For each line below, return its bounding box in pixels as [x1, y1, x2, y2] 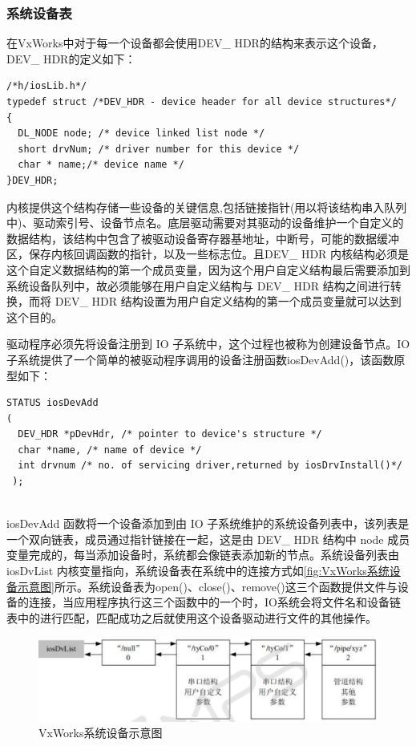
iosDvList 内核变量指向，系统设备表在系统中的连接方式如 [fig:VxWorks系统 [6, 562, 390, 579]
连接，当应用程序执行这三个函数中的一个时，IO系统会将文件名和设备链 [28, 594, 401, 610]
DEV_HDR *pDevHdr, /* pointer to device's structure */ [18, 428, 322, 440]
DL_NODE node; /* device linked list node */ [18, 128, 265, 140]
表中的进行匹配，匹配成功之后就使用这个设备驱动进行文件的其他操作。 [6, 609, 377, 626]
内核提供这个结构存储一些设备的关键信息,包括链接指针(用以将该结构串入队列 [6, 198, 407, 215]
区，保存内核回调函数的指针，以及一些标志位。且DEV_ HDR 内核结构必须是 [6, 245, 410, 262]
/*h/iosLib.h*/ [6, 80, 87, 92]
